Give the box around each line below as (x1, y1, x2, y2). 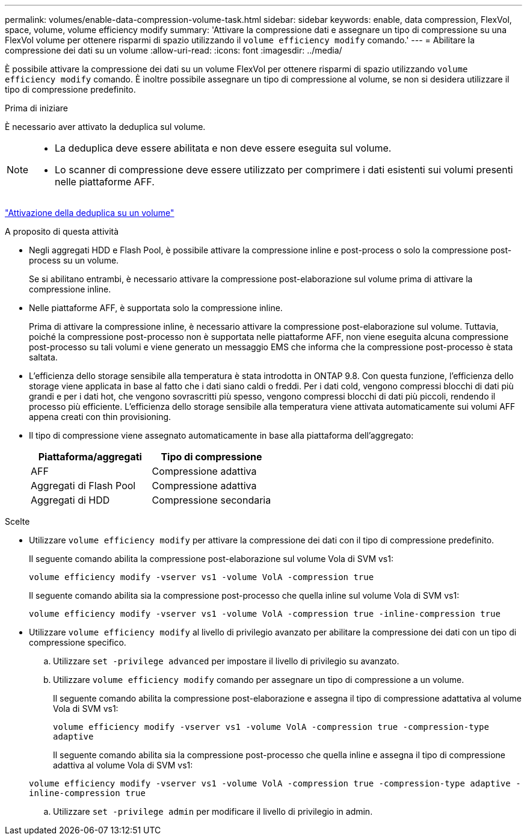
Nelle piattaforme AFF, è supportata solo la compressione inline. (29, 303, 283, 313)
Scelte (5, 516, 30, 527)
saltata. (29, 352, 58, 362)
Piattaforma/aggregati (38, 451, 142, 463)
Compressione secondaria (152, 494, 271, 506)
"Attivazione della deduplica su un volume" (5, 208, 174, 218)
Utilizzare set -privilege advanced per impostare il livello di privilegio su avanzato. (53, 656, 399, 666)
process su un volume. (29, 255, 119, 265)
